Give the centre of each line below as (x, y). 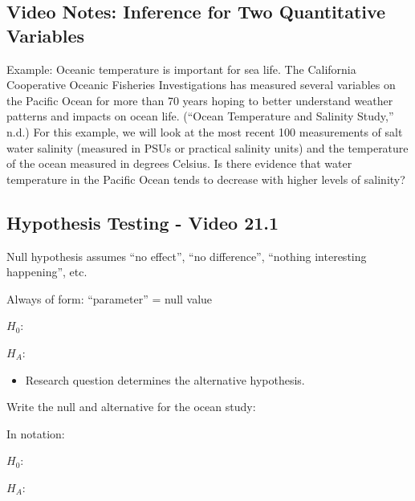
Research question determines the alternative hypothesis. (165, 379)
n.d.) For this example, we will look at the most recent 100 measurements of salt (205, 131)
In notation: (36, 433)
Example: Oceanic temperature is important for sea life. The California (181, 69)
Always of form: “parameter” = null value (110, 298)
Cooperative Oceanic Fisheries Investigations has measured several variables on (201, 85)
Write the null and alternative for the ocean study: (131, 407)
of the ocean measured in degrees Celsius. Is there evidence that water (179, 163)
